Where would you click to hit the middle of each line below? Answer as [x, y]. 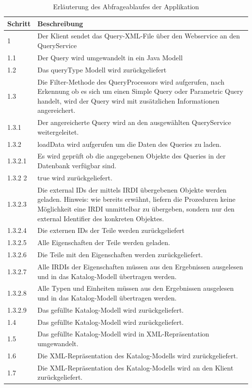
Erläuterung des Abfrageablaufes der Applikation [126, 6]
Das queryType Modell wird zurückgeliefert [102, 69]
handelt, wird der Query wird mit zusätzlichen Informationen [128, 100]
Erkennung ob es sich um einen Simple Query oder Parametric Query [140, 91]
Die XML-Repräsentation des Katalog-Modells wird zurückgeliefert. [138, 355]
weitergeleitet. [58, 132]
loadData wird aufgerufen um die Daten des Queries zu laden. [129, 144]
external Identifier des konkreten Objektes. [101, 218]
